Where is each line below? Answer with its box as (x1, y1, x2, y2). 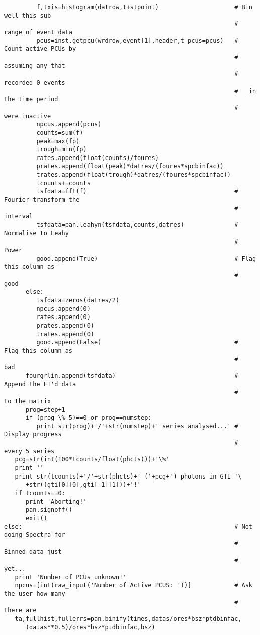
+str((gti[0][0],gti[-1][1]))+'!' (25, 481, 141, 489)
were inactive (4, 112, 51, 120)
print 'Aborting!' (25, 498, 87, 505)
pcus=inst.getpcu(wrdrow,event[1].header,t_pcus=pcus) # (36, 37, 238, 44)
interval (4, 213, 33, 220)
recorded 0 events (4, 78, 65, 86)
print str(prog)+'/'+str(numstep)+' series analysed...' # (36, 422, 238, 430)
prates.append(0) (36, 322, 94, 329)
